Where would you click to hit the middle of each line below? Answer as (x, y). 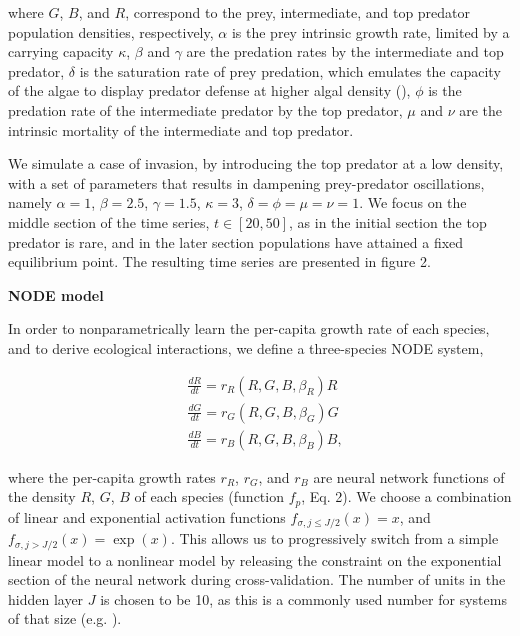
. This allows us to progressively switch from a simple (334, 538)
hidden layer (46, 598)
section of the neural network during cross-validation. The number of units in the (257, 579)
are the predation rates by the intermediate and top (345, 51)
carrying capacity (61, 51)
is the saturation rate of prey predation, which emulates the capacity (290, 70)
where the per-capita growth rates (112, 476)
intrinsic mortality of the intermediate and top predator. (181, 129)
